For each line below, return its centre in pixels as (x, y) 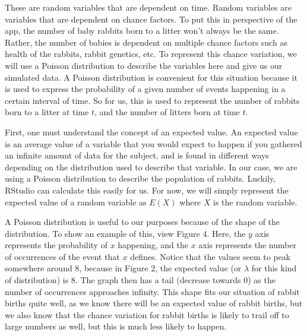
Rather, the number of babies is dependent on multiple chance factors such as (146, 42)
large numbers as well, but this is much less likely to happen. (116, 326)
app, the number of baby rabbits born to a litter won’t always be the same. (142, 31)
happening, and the (153, 245)
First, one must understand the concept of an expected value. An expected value (151, 131)
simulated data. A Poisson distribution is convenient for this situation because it (151, 77)
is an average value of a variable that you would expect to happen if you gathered (153, 143)
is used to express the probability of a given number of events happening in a (145, 89)
